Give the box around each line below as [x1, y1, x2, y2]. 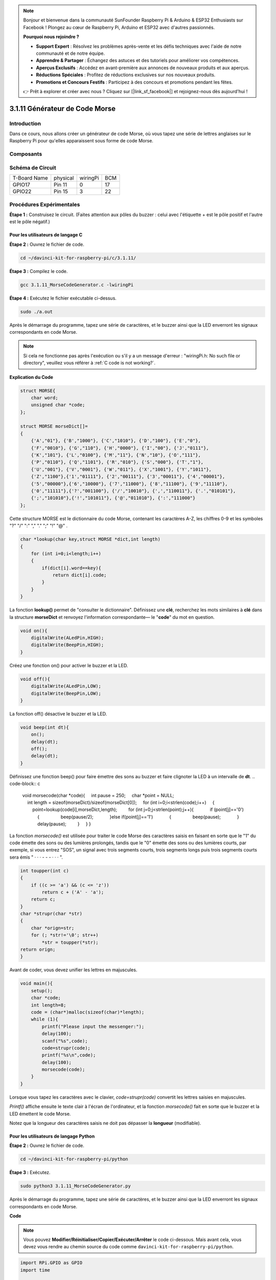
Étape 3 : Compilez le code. [9, 268, 68, 274]
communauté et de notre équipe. [36, 50, 105, 56]
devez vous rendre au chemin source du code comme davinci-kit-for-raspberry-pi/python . [23, 1244, 234, 1250]
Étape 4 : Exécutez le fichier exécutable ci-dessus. [9, 295, 117, 301]
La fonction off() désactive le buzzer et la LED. [9, 711, 107, 717]
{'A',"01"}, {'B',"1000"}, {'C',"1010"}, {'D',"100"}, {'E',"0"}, [31, 438, 201, 444]
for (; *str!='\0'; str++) [31, 932, 99, 938]
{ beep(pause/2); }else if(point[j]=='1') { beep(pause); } [37, 814, 240, 820]
